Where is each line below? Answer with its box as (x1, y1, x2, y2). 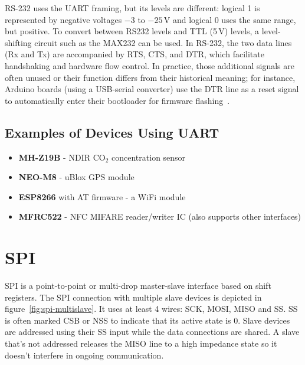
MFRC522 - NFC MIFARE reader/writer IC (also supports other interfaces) (18, 210, 301, 223)
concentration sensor (111, 151, 186, 163)
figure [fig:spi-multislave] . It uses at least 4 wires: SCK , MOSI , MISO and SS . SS (5, 302, 298, 315)
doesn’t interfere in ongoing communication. (5, 348, 164, 361)
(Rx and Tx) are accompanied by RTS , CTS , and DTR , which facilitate (5, 48, 264, 60)
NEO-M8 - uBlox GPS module (18, 171, 135, 183)
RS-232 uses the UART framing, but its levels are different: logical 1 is (5, 2, 260, 14)
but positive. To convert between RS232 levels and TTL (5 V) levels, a (5, 25, 260, 37)
